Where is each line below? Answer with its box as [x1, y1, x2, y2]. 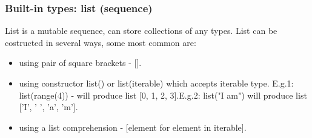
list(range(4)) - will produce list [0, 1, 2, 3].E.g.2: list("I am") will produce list [19, 88, 307, 101]
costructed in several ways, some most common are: [5, 36, 196, 48]
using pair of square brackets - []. [19, 56, 142, 69]
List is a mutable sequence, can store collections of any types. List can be [5, 24, 277, 37]
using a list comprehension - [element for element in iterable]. [19, 120, 247, 133]
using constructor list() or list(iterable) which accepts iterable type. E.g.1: [19, 77, 294, 89]
